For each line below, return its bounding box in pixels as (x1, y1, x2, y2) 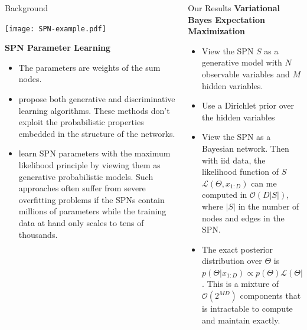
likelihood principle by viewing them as (18, 159, 161, 171)
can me (251, 177, 277, 189)
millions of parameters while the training (18, 205, 166, 217)
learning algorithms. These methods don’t (18, 104, 170, 116)
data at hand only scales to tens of (18, 216, 144, 228)
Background (5, 2, 48, 14)
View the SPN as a (202, 130, 271, 143)
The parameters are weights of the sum (18, 61, 161, 73)
